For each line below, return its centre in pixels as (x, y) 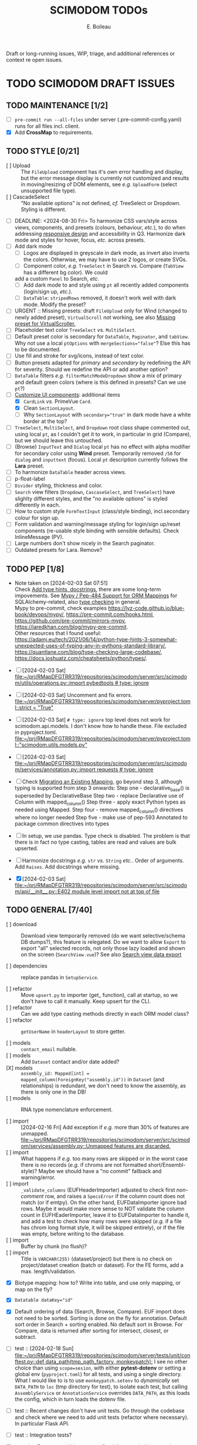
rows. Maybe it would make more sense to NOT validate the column (103, 1209)
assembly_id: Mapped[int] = (55, 1074)
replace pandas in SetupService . (60, 977)
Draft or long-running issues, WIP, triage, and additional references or (91, 53)
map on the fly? (34, 1289)
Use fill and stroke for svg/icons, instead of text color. (79, 356)
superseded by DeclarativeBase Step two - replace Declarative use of (99, 796)
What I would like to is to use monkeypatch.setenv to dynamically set (97, 1380)
